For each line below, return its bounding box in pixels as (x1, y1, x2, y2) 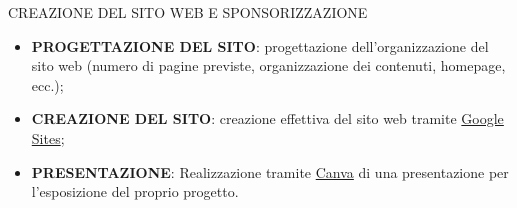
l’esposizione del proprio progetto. (31, 181, 239, 202)
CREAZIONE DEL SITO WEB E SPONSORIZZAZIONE (8, 2, 368, 22)
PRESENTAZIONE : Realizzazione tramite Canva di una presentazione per (31, 161, 509, 182)
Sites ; (31, 127, 65, 148)
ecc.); (31, 74, 64, 95)
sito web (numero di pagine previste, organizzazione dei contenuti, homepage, (31, 55, 506, 76)
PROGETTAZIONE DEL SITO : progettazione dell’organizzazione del (31, 35, 489, 56)
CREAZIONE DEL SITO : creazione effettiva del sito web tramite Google (31, 108, 504, 129)
